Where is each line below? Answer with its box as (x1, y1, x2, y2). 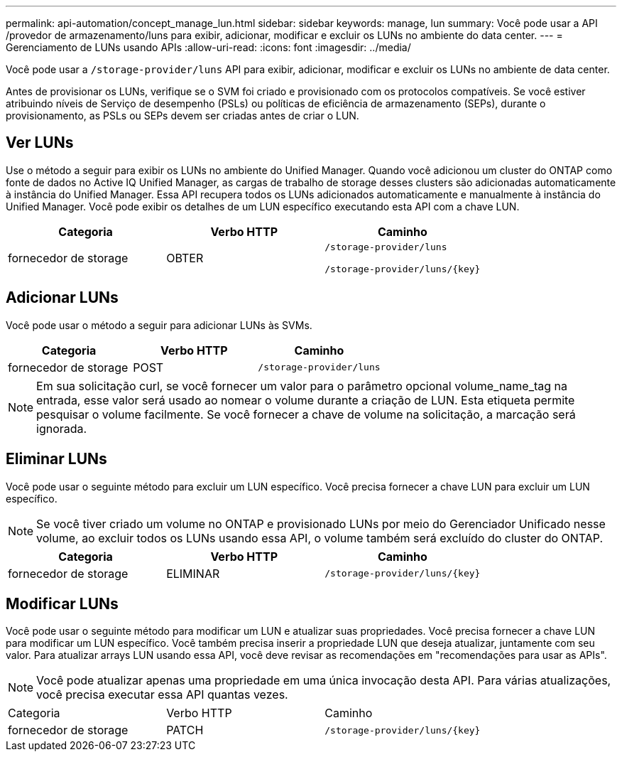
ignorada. (36, 421, 87, 436)
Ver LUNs (6, 134, 74, 152)
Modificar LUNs (6, 594, 119, 613)
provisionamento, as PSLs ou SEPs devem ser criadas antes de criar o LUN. (6, 109, 359, 122)
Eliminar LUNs (6, 450, 107, 468)
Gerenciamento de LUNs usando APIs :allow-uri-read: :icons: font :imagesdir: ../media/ (6, 41, 411, 53)
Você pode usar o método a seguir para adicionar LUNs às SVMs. (6, 318, 312, 331)
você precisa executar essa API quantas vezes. (36, 687, 288, 702)
